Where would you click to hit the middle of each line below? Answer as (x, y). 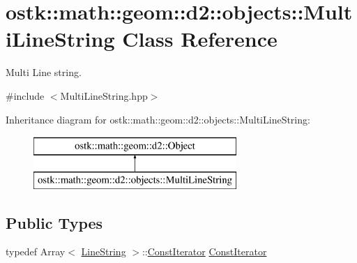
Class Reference (200, 39)
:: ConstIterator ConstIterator (204, 251)
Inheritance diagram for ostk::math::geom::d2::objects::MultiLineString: (158, 119)
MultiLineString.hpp (104, 95)
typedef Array (36, 251)
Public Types (54, 222)
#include (25, 95)
